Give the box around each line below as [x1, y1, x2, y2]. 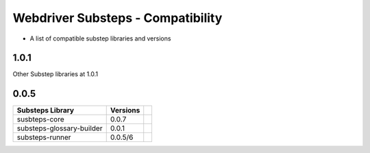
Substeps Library [16, 106, 75, 115]
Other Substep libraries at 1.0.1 [12, 70, 99, 78]
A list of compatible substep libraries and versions [29, 34, 171, 43]
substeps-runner [16, 132, 71, 142]
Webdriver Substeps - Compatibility [12, 10, 223, 25]
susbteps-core [16, 115, 64, 124]
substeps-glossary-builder [16, 123, 103, 133]
